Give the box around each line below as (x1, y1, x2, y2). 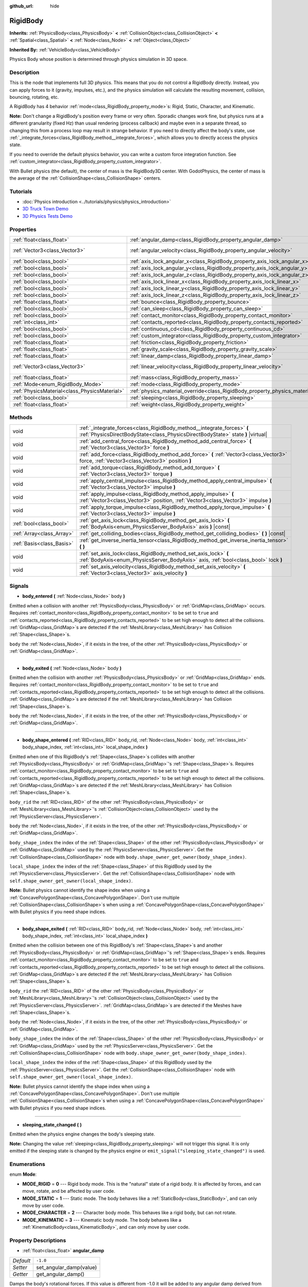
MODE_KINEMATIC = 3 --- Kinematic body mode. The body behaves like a (22, 1216, 182, 1223)
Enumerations (9, 1161, 46, 1168)
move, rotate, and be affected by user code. (22, 1188, 115, 1194)
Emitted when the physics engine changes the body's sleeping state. (9, 1131, 156, 1137)
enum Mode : (9, 1171, 37, 1177)
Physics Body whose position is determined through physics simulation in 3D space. (9, 56, 188, 62)
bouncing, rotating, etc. (9, 94, 59, 100)
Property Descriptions (9, 1237, 66, 1244)
